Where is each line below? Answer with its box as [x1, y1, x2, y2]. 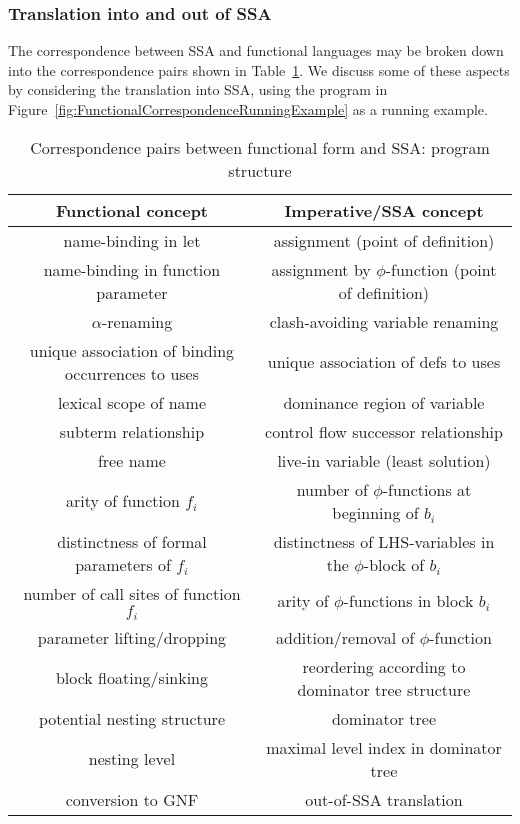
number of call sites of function [23, 581, 241, 605]
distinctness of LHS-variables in [273, 529, 495, 553]
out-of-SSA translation [305, 787, 463, 811]
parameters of [75, 552, 171, 576]
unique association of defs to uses [267, 350, 501, 374]
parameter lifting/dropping [37, 625, 227, 649]
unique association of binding [29, 338, 235, 362]
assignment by [271, 257, 371, 281]
